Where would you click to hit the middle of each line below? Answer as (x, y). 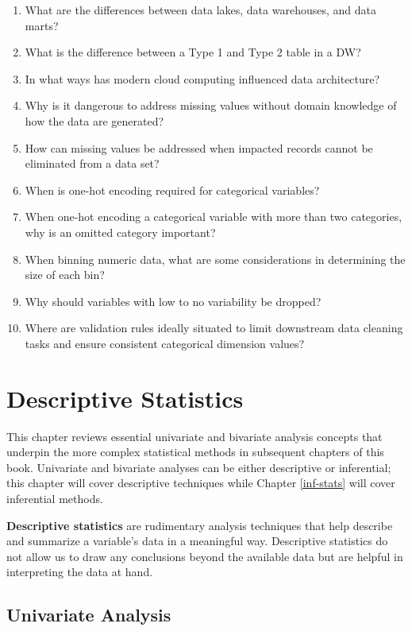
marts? (42, 25)
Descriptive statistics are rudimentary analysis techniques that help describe (200, 525)
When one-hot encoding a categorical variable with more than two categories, (214, 217)
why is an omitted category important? (120, 232)
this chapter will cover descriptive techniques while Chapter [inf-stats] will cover (201, 483)
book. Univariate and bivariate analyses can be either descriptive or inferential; (199, 467)
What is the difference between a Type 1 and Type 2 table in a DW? (193, 52)
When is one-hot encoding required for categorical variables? (172, 190)
